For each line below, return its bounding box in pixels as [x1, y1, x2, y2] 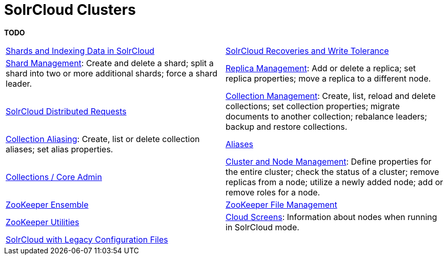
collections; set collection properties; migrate [226, 101, 400, 111]
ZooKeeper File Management [226, 199, 337, 210]
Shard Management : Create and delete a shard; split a [6, 57, 214, 68]
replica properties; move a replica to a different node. [226, 73, 431, 84]
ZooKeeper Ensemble [6, 199, 89, 210]
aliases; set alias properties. [6, 144, 113, 154]
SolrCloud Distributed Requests [6, 106, 127, 116]
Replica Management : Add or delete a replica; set [226, 63, 416, 73]
